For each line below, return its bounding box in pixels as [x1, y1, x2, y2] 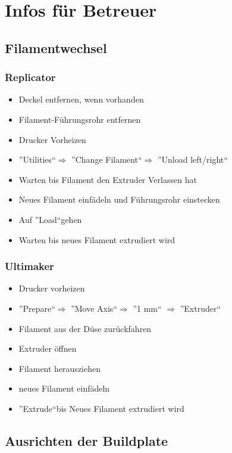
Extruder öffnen [18, 342, 77, 355]
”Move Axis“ [71, 302, 117, 314]
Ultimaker [5, 259, 54, 274]
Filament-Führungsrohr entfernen [18, 113, 141, 125]
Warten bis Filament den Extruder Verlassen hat [18, 173, 197, 185]
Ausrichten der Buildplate [5, 431, 168, 449]
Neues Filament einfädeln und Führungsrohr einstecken [18, 193, 220, 206]
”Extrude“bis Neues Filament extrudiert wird [18, 402, 184, 414]
